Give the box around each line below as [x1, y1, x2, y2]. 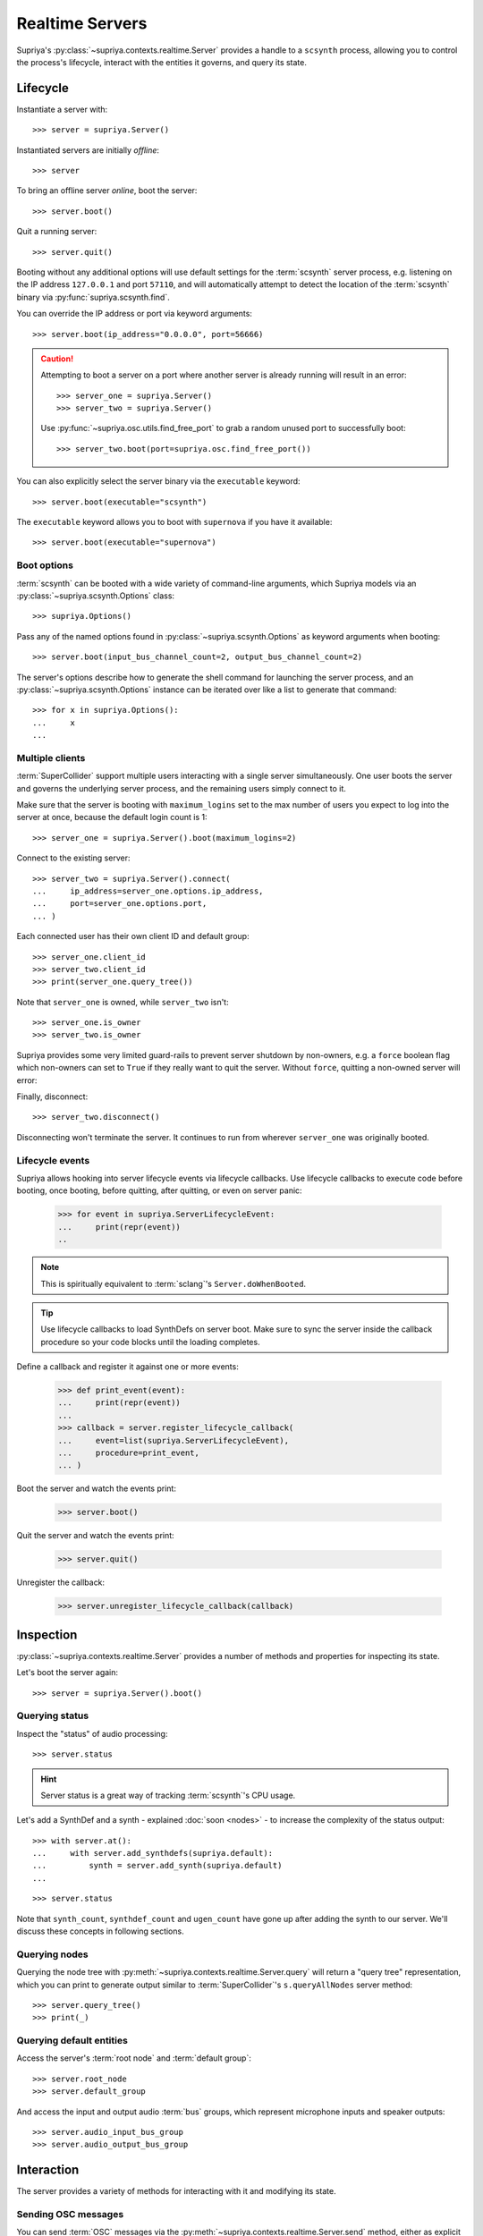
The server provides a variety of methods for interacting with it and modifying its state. [16, 2186, 336, 2197]
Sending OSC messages [16, 2208, 124, 2221]
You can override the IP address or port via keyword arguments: [16, 309, 252, 319]
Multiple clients [16, 751, 86, 764]
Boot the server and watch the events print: [16, 1483, 176, 1494]
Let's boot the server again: [16, 1667, 119, 1678]
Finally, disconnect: [16, 1091, 89, 1102]
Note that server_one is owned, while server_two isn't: [16, 996, 229, 1007]
